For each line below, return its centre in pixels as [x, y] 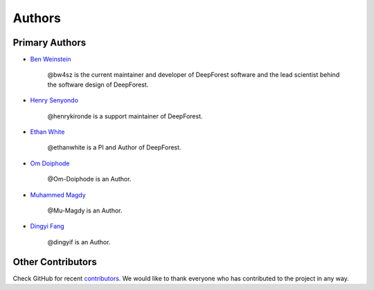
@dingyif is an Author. [79, 242]
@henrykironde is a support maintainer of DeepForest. [125, 116]
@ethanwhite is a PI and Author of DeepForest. [114, 147]
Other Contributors [55, 262]
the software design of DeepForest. [98, 84]
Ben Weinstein [51, 60]
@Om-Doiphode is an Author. [89, 179]
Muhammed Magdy [58, 194]
